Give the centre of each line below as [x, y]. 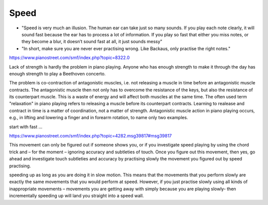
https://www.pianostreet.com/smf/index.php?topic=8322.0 [69, 58]
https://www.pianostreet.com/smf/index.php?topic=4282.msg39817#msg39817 [91, 136]
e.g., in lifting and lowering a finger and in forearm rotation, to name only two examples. [99, 118]
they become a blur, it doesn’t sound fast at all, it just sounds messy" [92, 42]
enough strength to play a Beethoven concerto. [58, 73]
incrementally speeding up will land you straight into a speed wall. [76, 196]
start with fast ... [26, 127]
